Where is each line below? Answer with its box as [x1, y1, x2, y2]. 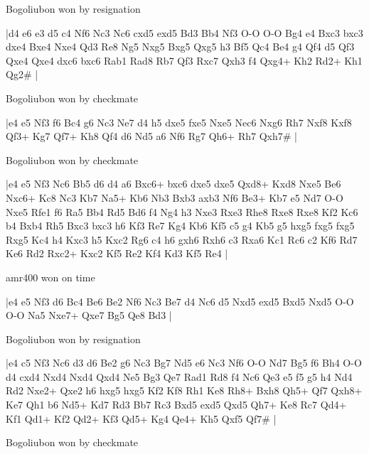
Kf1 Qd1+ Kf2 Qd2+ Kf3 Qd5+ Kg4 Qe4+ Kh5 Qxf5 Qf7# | [6, 411, 277, 426]
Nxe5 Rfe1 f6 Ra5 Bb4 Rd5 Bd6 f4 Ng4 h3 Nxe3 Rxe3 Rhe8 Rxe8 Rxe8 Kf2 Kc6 [6, 204, 358, 219]
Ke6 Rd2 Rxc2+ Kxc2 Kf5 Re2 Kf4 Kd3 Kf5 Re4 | [6, 246, 228, 261]
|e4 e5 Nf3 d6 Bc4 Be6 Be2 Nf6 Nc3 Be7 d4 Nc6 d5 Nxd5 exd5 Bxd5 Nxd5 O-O [6, 293, 354, 308]
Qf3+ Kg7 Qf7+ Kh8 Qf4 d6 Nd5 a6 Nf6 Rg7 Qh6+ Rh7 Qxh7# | [6, 129, 297, 144]
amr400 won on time [6, 269, 95, 284]
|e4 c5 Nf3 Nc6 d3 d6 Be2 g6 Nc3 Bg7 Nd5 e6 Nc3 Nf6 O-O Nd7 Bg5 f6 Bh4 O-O [6, 355, 362, 370]
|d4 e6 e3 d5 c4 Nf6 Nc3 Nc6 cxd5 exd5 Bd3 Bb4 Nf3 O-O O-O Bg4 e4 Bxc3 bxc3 [6, 25, 363, 40]
